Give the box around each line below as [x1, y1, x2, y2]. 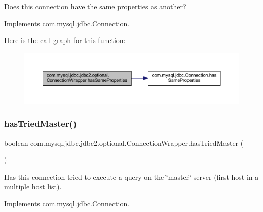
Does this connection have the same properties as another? [4, 1, 186, 11]
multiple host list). [4, 181, 62, 192]
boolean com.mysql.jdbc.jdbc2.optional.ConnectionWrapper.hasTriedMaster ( [4, 137, 244, 148]
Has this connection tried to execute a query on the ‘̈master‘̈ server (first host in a [4, 171, 259, 182]
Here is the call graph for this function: [4, 35, 126, 46]
